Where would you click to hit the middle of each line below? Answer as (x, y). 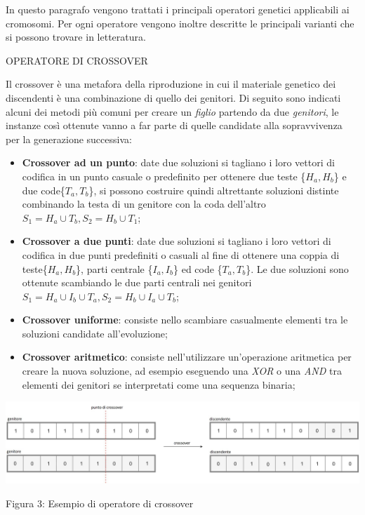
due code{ (44, 190)
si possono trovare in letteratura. (76, 37)
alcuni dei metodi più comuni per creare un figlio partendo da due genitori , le (172, 111)
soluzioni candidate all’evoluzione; (95, 333)
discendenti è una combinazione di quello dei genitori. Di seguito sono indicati (173, 97)
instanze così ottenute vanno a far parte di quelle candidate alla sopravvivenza (174, 125)
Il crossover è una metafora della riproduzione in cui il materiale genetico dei (171, 84)
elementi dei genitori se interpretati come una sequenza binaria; (159, 384)
